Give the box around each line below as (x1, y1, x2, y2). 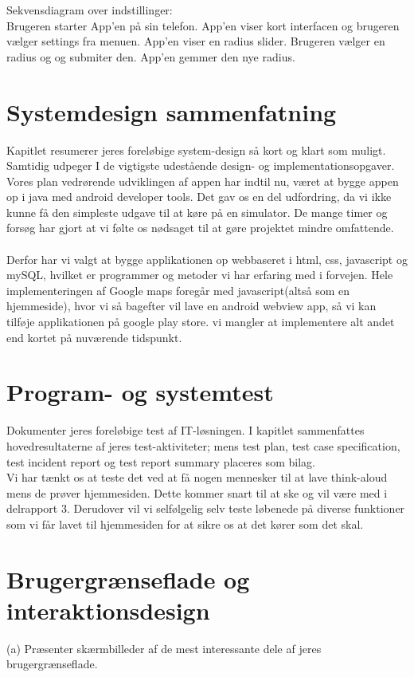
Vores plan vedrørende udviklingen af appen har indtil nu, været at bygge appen (6, 172, 399, 189)
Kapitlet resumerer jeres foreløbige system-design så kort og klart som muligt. (6, 141, 386, 158)
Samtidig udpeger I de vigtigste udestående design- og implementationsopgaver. (6, 157, 395, 174)
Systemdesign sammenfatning (6, 95, 337, 128)
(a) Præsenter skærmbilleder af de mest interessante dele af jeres (6, 640, 322, 656)
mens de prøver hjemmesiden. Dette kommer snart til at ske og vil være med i (6, 484, 388, 501)
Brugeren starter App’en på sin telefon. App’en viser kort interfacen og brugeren (6, 17, 400, 33)
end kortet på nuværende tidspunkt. (6, 329, 182, 345)
